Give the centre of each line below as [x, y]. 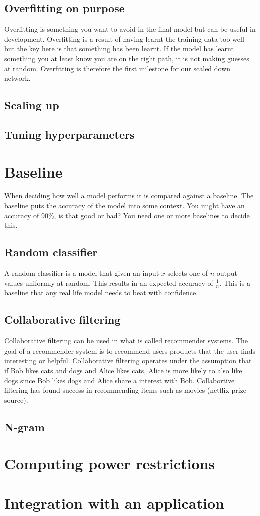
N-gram [24, 426]
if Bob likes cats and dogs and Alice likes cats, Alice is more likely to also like [123, 370]
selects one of [188, 273]
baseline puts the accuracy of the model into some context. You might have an [124, 205]
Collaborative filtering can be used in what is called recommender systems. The [126, 341]
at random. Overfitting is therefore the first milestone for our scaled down [117, 68]
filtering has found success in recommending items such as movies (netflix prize [125, 390]
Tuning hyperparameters [69, 134]
